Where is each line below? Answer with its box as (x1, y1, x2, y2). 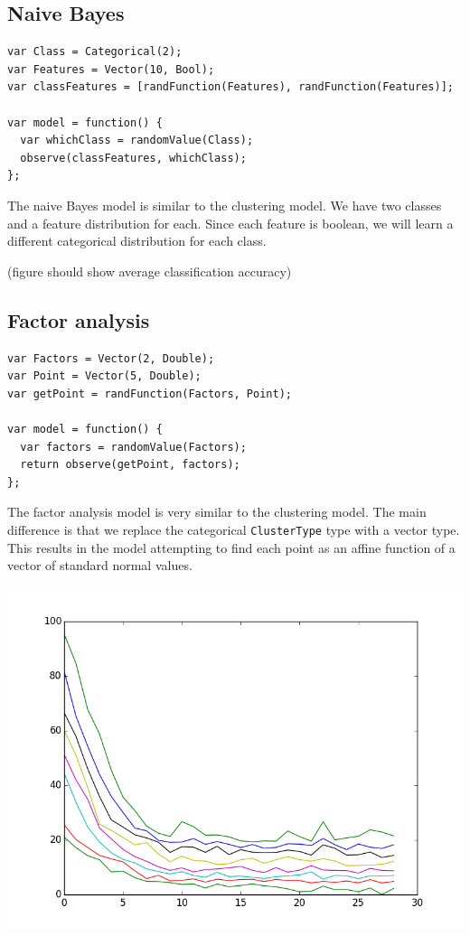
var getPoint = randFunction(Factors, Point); (7, 387, 292, 400)
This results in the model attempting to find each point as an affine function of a (7, 538, 456, 557)
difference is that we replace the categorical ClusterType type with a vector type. (7, 519, 460, 538)
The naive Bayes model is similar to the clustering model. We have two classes (7, 195, 442, 214)
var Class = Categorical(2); (7, 45, 183, 59)
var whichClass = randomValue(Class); (20, 134, 254, 147)
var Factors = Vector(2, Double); (7, 351, 215, 365)
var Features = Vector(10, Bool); (7, 62, 215, 76)
